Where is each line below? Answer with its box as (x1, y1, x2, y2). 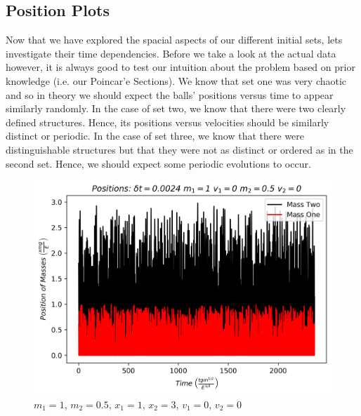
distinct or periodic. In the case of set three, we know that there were (6, 128, 305, 143)
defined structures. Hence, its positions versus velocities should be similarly (6, 114, 329, 129)
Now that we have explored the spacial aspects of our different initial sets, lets (6, 32, 343, 47)
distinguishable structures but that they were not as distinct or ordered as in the (6, 142, 353, 156)
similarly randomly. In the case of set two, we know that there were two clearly (6, 101, 346, 116)
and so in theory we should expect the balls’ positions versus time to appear (6, 87, 334, 102)
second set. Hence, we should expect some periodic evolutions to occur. (6, 156, 311, 170)
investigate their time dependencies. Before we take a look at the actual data (6, 46, 336, 60)
